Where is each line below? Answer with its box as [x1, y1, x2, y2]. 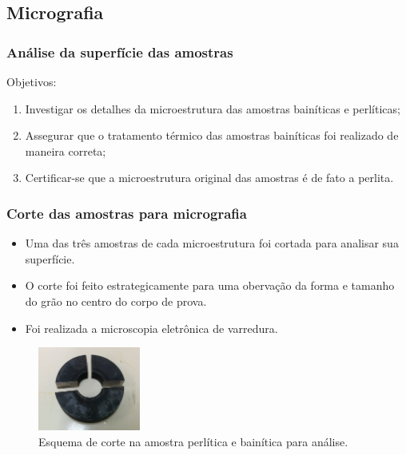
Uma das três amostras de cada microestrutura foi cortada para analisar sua [25, 235, 399, 251]
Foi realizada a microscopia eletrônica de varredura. [25, 319, 278, 336]
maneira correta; [25, 142, 106, 159]
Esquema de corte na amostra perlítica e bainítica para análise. [38, 433, 348, 449]
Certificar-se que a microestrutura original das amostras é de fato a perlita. [25, 169, 394, 186]
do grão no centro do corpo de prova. [25, 292, 207, 309]
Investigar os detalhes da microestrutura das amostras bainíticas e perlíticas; [25, 100, 400, 117]
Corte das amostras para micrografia [6, 203, 247, 223]
